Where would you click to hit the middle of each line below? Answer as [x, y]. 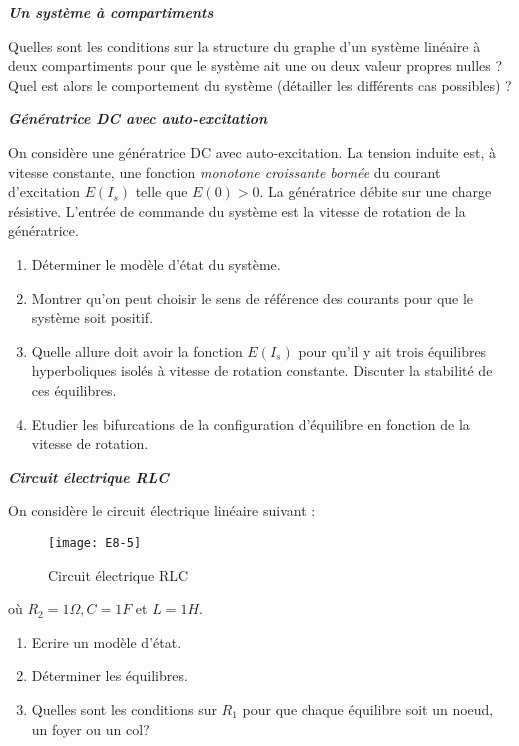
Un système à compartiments [111, 12]
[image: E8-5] [95, 542]
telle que [161, 191]
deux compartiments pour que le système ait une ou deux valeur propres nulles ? [255, 65]
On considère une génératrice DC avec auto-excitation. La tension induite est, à [252, 151]
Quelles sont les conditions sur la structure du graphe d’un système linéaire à [244, 45]
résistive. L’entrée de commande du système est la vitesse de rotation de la [237, 210]
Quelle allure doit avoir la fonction [137, 350]
